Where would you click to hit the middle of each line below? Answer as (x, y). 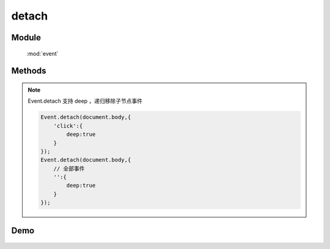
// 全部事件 (69, 168)
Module (26, 38)
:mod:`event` (42, 53)
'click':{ (68, 126)
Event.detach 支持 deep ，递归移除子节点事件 (85, 101)
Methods (29, 71)
